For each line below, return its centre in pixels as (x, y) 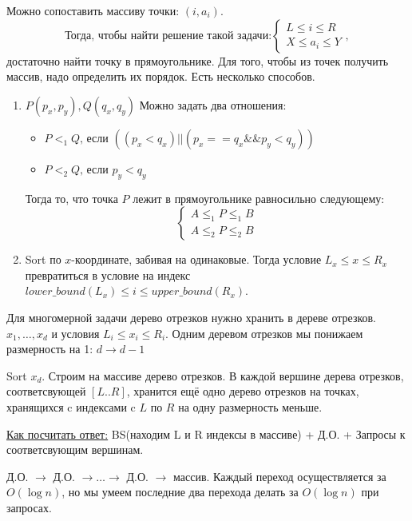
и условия (75, 333)
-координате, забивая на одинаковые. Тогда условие (196, 259)
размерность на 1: (50, 349)
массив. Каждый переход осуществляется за (279, 476)
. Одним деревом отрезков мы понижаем (264, 333)
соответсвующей (46, 391)
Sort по (43, 259)
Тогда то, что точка (71, 198)
